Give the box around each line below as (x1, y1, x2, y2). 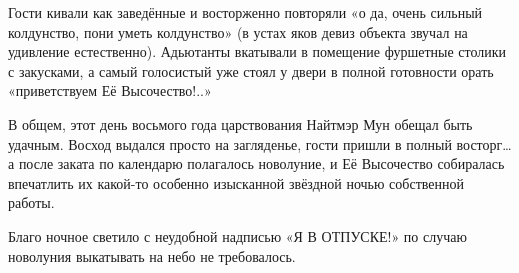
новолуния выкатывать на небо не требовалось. (8, 245, 296, 266)
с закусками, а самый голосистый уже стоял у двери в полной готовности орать (8, 60, 494, 81)
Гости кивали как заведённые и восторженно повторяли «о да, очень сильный (8, 2, 483, 22)
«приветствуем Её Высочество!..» (8, 80, 212, 101)
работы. (8, 192, 55, 213)
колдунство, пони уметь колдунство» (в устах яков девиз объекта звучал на (8, 21, 468, 42)
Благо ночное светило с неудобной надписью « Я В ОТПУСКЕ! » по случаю (8, 225, 467, 246)
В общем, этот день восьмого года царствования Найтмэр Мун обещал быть (8, 113, 473, 134)
